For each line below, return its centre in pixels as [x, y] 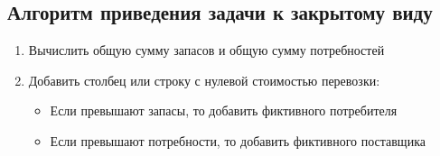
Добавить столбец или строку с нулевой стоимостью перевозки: [204, 80]
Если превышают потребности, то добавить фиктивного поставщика [238, 140]
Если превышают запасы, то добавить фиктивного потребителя [224, 110]
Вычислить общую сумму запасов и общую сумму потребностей [206, 50]
